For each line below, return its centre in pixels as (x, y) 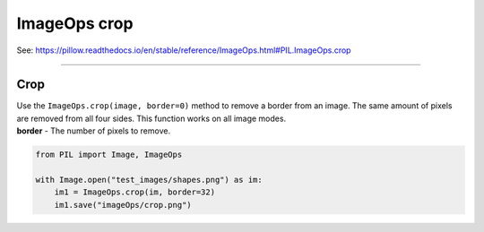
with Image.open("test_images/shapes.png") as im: (149, 180)
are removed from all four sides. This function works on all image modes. (151, 118)
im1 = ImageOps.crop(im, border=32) (134, 192)
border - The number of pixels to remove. (93, 131)
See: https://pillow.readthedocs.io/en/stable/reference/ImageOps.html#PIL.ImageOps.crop (184, 50)
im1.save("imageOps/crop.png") (123, 205)
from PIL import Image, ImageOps (109, 155)
